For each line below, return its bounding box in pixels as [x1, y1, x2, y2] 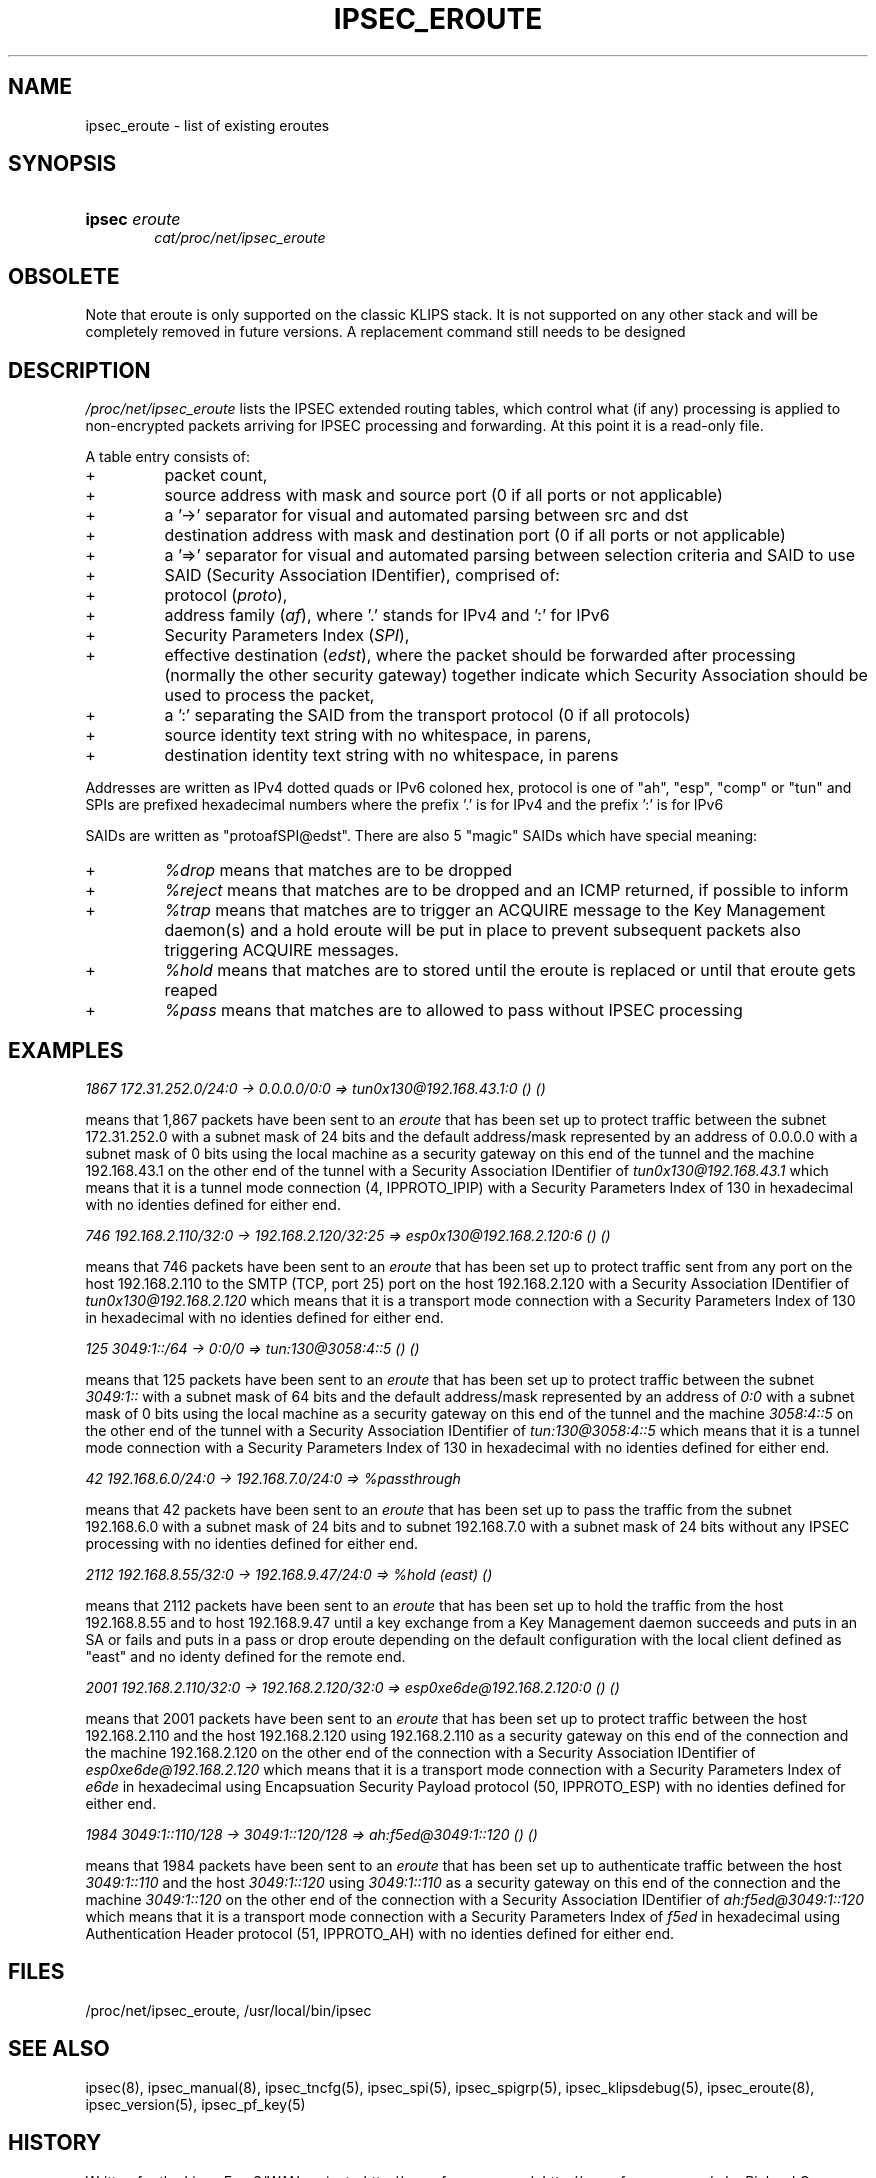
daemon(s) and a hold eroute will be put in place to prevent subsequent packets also [164, 920, 801, 941]
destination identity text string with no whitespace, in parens [164, 745, 619, 766]
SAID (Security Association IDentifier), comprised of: [164, 565, 560, 586]
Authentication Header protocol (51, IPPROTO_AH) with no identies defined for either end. [85, 1924, 675, 1942]
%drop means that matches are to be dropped [164, 860, 513, 881]
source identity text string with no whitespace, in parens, [164, 725, 592, 746]
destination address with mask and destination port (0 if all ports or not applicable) [164, 525, 786, 546]
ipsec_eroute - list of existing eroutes [85, 116, 330, 134]
